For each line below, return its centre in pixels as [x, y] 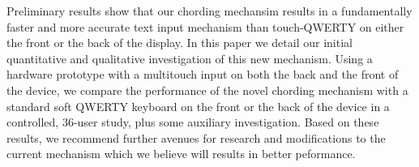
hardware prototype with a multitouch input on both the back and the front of [203, 74]
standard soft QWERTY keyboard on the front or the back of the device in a [198, 106]
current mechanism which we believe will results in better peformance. [181, 154]
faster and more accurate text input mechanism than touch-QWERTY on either [205, 26]
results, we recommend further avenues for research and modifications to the [196, 137]
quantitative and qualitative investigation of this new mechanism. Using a [190, 58]
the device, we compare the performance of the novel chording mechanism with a [207, 90]
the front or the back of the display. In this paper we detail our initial [180, 43]
